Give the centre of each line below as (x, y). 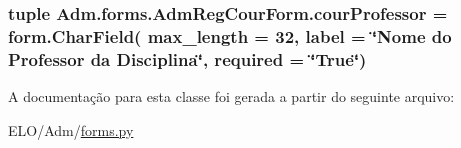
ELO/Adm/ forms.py (71, 129)
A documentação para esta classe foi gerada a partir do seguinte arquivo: (231, 96)
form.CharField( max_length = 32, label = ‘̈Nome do (230, 35)
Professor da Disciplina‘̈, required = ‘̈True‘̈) (187, 58)
